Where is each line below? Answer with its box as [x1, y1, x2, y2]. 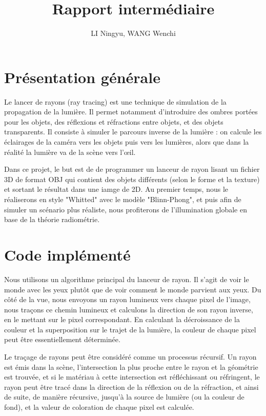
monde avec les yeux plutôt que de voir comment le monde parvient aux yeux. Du [4, 284, 261, 294]
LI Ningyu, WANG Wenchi [91, 28, 176, 38]
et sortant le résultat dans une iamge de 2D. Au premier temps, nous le [4, 184, 229, 194]
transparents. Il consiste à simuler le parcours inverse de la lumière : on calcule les [4, 126, 262, 137]
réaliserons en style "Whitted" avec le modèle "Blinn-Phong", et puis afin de [4, 194, 241, 204]
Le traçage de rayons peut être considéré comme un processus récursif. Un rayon [4, 351, 257, 362]
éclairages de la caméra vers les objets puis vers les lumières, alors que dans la [4, 136, 249, 147]
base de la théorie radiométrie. [4, 214, 100, 225]
